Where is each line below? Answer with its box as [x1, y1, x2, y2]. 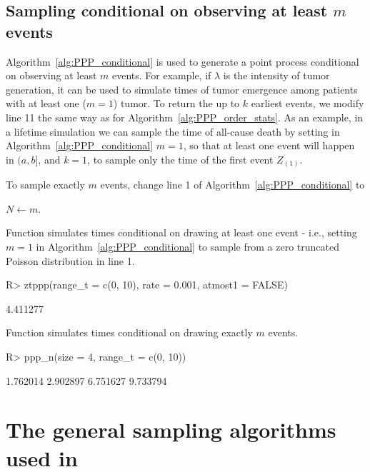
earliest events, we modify [251, 96, 364, 111]
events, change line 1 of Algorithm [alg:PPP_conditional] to [100, 177, 365, 192]
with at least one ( [6, 96, 86, 111]
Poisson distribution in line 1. [6, 253, 135, 268]
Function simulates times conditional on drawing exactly [6, 325, 253, 340]
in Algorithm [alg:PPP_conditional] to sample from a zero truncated [36, 239, 340, 254]
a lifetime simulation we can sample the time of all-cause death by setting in [6, 124, 340, 139]
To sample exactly [6, 177, 85, 192]
